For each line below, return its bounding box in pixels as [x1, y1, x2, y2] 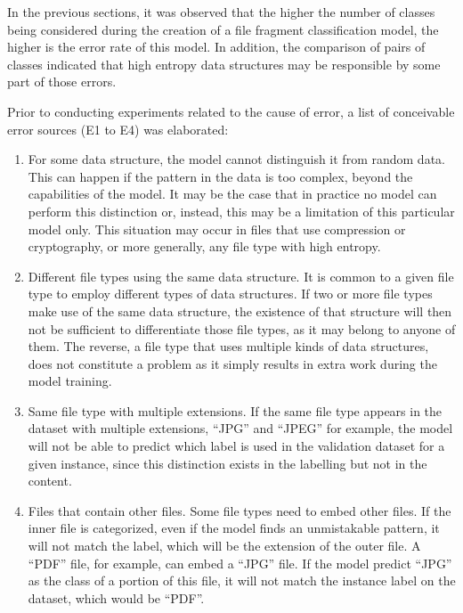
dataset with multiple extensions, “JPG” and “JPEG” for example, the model [28, 419, 453, 437]
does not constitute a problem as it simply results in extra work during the [28, 354, 437, 372]
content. [28, 471, 72, 490]
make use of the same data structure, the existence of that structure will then [28, 301, 452, 320]
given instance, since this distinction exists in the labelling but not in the [28, 454, 427, 472]
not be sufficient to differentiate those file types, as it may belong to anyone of [28, 319, 456, 338]
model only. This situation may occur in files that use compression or [28, 219, 406, 238]
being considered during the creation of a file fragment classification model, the [7, 20, 439, 38]
